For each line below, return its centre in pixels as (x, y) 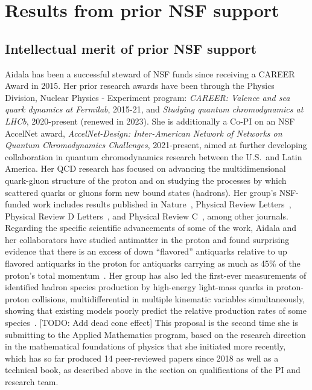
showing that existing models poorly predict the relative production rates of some (156, 310)
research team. (32, 382)
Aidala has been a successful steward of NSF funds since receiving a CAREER (150, 73)
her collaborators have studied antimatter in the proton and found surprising (147, 239)
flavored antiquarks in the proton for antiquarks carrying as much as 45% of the (153, 263)
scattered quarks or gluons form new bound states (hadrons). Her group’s (141, 192)
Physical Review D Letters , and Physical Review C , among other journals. (147, 216)
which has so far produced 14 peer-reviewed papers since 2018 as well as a (142, 358)
